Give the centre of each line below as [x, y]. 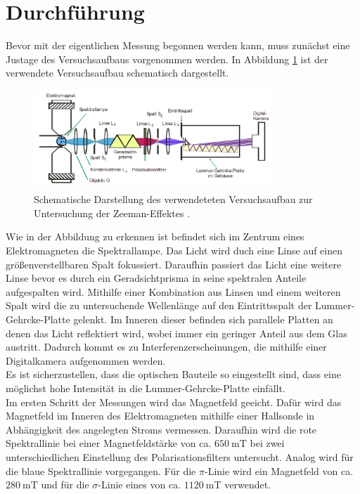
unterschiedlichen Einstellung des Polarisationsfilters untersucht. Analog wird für [180, 456]
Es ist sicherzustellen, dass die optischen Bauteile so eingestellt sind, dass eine [173, 374]
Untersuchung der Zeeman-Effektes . [112, 213]
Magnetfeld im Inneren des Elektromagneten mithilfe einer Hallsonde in [160, 416]
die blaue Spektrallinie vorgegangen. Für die [101, 470]
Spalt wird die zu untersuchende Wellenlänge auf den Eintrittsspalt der [159, 305]
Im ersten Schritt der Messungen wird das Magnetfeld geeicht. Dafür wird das [174, 402]
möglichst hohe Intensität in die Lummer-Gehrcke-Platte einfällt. [146, 388]
